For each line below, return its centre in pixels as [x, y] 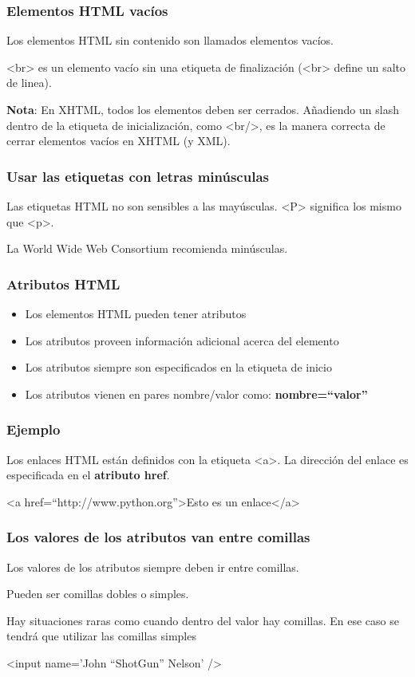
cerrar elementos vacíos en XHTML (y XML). [119, 141]
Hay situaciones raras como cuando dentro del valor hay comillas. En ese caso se [203, 620]
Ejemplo [34, 429]
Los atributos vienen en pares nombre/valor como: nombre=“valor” [196, 394]
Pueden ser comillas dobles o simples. [98, 594]
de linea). [29, 83]
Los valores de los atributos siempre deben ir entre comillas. [153, 567]
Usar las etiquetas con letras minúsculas [138, 176]
